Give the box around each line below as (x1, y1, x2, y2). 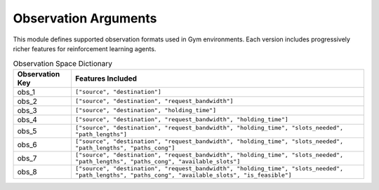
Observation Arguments (13, 11, 157, 26)
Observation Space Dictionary (13, 58, 112, 68)
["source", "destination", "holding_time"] (74, 107, 217, 114)
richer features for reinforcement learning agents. (13, 44, 157, 53)
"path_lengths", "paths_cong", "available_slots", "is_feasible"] (74, 171, 292, 179)
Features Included (74, 74, 137, 83)
